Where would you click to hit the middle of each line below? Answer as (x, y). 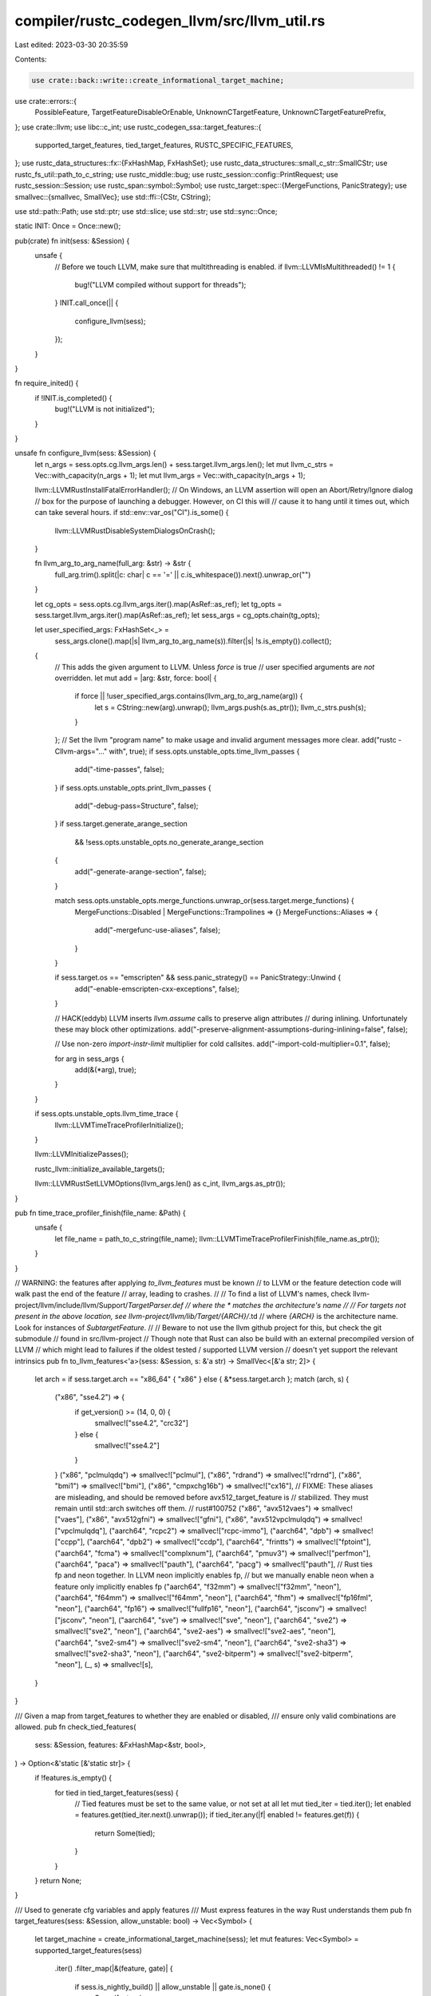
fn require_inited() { (47, 383)
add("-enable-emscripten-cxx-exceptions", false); (157, 988)
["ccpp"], (70, 1542)
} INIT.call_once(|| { (87, 303)
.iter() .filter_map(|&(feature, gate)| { (114, 1969)
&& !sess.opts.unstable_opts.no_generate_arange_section (169, 842)
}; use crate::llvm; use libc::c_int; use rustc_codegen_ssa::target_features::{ (138, 127)
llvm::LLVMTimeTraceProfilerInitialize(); (119, 1125)
